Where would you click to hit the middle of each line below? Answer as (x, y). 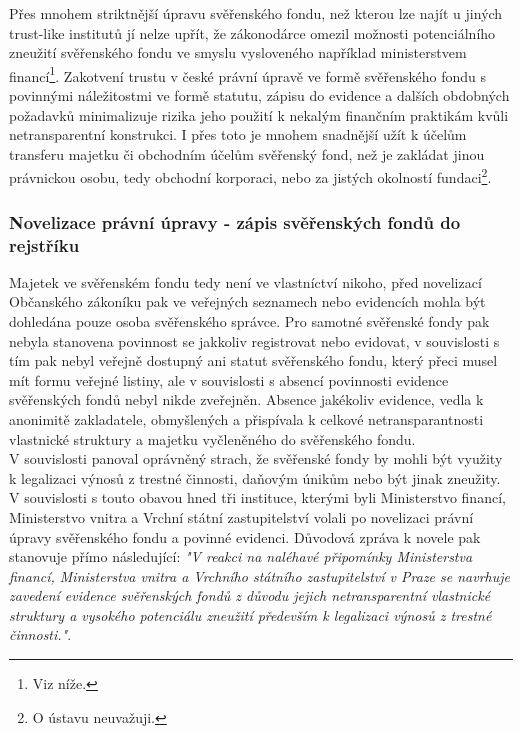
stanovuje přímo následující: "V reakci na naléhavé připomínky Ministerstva (241, 556)
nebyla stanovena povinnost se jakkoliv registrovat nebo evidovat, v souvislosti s (254, 340)
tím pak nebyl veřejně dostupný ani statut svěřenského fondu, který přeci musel (253, 360)
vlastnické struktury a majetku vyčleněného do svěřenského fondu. (212, 438)
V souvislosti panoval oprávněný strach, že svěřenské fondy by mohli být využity (256, 458)
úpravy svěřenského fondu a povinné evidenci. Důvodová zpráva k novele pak (245, 536)
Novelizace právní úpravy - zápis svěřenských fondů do (235, 221)
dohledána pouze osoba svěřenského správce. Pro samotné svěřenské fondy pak (249, 320)
